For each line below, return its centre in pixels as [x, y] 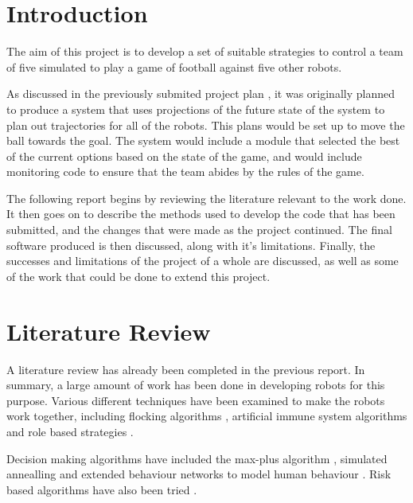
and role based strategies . [70, 431]
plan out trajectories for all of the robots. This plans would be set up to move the [206, 125]
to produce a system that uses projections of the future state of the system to [196, 109]
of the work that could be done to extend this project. [138, 276]
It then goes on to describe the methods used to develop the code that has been [201, 214]
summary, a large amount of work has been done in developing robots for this [196, 385]
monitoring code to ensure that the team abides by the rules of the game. [185, 172]
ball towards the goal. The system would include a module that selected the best [203, 140]
